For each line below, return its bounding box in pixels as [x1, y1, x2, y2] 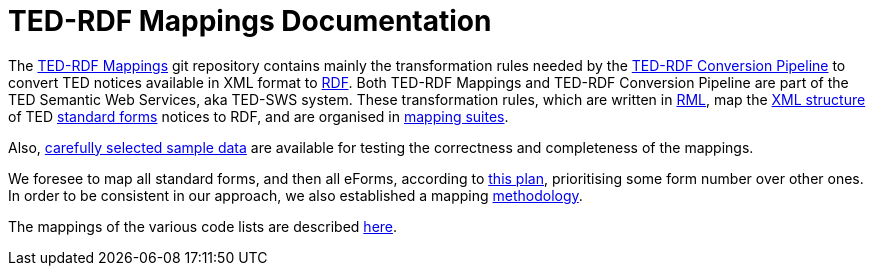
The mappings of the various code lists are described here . [8, 217, 398, 235]
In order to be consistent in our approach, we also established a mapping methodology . [8, 186, 583, 204]
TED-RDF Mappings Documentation [8, 4, 492, 38]
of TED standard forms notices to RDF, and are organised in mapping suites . [8, 107, 509, 125]
